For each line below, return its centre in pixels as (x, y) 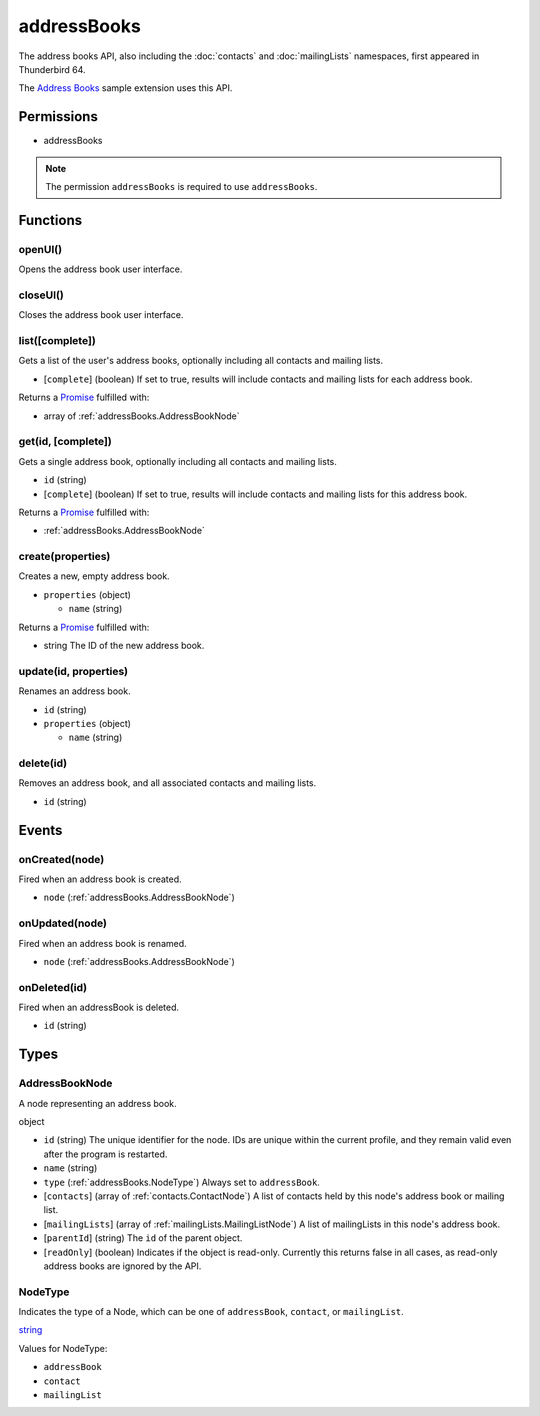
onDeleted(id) (53, 987)
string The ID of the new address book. (124, 646)
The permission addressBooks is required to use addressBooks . (181, 187)
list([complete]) (57, 341)
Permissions (58, 116)
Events (40, 830)
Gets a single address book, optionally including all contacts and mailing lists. (177, 461)
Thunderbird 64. (52, 69)
